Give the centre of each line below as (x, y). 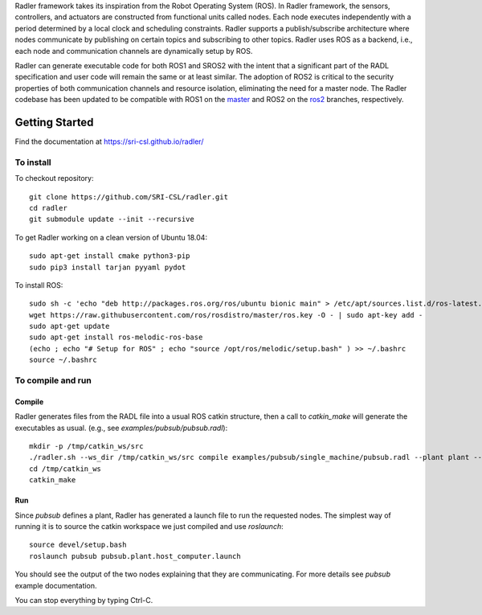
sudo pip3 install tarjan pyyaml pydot (108, 267)
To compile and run (53, 380)
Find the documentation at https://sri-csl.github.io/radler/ (109, 141)
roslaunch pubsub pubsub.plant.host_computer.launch (135, 556)
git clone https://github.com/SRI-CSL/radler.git (129, 197)
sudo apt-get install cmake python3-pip (110, 256)
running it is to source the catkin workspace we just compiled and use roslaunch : (149, 526)
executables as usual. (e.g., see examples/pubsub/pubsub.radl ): (121, 428)
